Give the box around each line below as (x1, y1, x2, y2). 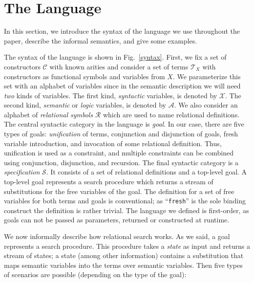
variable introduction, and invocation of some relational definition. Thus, (4, 138, 222, 148)
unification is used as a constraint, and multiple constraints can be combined (4, 148, 233, 158)
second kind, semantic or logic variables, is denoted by (4, 100, 166, 110)
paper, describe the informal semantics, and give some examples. (4, 35, 197, 45)
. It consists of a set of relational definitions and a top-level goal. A (46, 167, 247, 177)
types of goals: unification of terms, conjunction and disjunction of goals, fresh (4, 129, 238, 139)
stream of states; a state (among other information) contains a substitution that (4, 250, 244, 261)
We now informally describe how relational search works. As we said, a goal (4, 231, 230, 241)
